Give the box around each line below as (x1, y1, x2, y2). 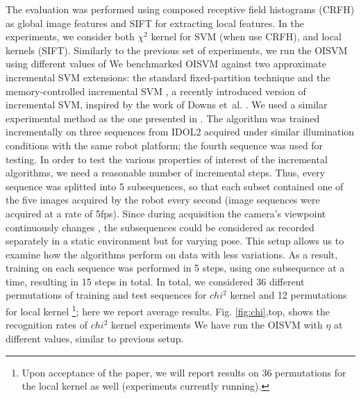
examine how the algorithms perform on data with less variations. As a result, (6, 247, 338, 261)
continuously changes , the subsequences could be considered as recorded (6, 219, 314, 234)
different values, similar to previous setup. (6, 331, 184, 345)
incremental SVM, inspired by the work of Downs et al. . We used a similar (6, 97, 328, 112)
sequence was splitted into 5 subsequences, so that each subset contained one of (6, 179, 344, 193)
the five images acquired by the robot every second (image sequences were (6, 192, 320, 207)
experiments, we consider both (6, 29, 135, 44)
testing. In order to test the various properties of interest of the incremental (6, 151, 328, 166)
